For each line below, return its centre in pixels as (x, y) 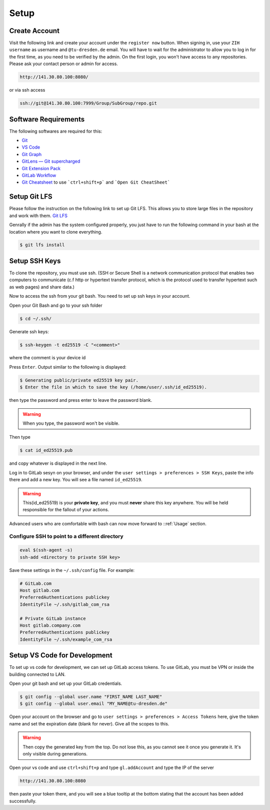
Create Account (34, 31)
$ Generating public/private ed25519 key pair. (79, 380)
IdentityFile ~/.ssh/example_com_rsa (66, 639)
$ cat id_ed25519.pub (46, 451)
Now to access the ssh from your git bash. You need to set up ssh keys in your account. (100, 296)
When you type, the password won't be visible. (71, 423)
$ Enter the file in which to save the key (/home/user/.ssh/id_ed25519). (113, 387)
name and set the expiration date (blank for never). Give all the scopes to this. (89, 723)
